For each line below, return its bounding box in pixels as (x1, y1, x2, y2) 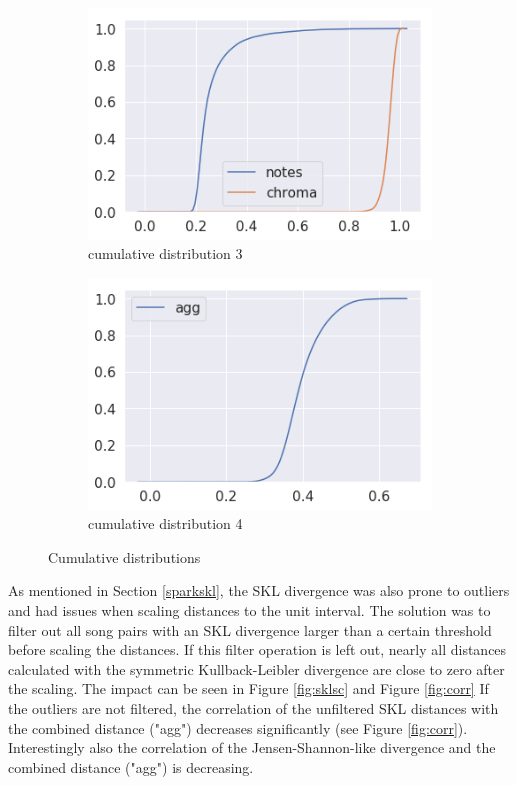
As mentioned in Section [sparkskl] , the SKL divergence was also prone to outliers (8, 580, 510, 601)
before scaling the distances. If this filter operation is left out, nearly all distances (8, 639, 507, 660)
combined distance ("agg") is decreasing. (8, 756, 254, 777)
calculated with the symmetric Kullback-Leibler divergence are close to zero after (8, 658, 505, 679)
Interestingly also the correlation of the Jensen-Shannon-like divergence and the (8, 737, 496, 758)
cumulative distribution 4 (88, 513, 243, 534)
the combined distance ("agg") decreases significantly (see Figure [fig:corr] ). (8, 717, 468, 738)
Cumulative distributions (48, 546, 201, 567)
